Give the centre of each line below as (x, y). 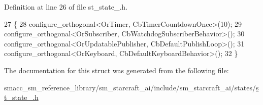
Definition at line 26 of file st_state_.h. (66, 7)
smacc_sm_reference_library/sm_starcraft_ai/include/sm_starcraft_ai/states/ (130, 87)
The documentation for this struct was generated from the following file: (117, 70)
